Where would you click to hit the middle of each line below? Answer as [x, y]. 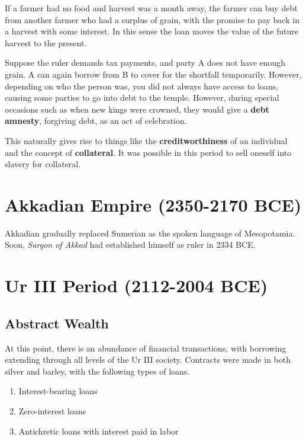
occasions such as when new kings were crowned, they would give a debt [137, 109]
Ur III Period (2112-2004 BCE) [136, 285]
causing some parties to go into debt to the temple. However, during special [142, 98]
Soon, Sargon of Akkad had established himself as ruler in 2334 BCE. [130, 245]
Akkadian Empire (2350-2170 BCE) [153, 204]
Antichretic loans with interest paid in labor [99, 431]
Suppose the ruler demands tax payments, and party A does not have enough [145, 63]
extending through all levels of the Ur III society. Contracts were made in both [148, 359]
